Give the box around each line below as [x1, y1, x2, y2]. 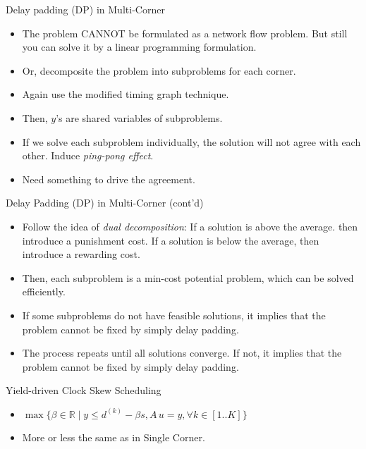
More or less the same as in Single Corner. [22, 430, 205, 445]
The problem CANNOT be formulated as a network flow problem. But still [22, 25, 348, 40]
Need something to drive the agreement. [22, 171, 195, 186]
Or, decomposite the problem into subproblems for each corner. [22, 63, 296, 78]
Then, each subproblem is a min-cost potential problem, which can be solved [22, 270, 354, 285]
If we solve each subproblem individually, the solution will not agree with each [22, 134, 361, 149]
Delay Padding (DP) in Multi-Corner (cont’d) [6, 195, 204, 210]
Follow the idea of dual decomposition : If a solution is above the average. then [22, 219, 358, 233]
